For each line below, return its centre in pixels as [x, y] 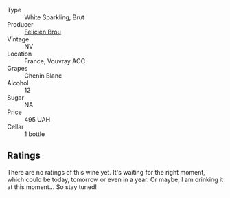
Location [20, 54]
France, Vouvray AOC [55, 61]
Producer [20, 24]
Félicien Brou [43, 32]
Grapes [18, 68]
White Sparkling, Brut [54, 17]
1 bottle [35, 134]
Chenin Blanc [43, 76]
